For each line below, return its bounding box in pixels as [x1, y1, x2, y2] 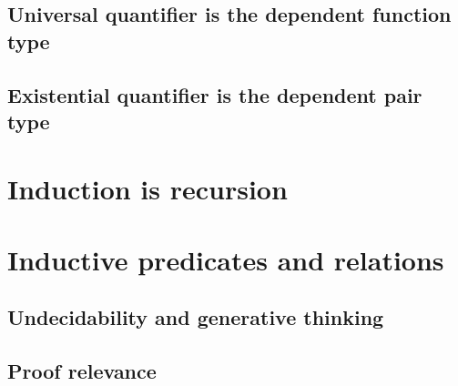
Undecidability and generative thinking [7, 303, 384, 331]
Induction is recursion [7, 169, 288, 207]
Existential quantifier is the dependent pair [7, 80, 422, 108]
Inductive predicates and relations [7, 240, 444, 278]
